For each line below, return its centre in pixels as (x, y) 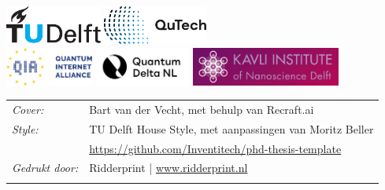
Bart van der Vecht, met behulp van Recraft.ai (202, 109)
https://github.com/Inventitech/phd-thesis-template (215, 148)
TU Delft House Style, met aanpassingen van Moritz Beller (231, 128)
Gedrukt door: (45, 168)
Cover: (28, 109)
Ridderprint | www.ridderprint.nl (168, 168)
